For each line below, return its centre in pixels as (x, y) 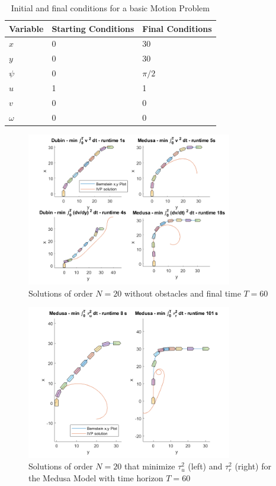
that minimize (150, 466)
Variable (26, 28)
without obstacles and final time (182, 293)
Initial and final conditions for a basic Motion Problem (110, 8)
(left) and (205, 466)
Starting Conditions (93, 28)
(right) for (253, 466)
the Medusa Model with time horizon (96, 477)
